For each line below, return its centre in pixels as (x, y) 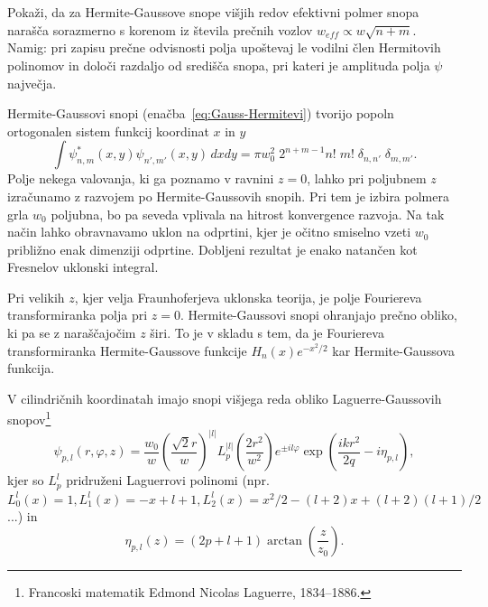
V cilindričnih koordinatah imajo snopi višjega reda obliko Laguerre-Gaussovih (225, 398)
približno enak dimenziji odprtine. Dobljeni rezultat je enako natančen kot (212, 249)
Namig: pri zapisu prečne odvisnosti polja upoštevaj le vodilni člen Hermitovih (224, 47)
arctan (285, 541)
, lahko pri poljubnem (367, 178)
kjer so (26, 480)
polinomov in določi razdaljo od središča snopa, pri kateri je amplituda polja (219, 65)
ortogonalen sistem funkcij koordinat (108, 131)
